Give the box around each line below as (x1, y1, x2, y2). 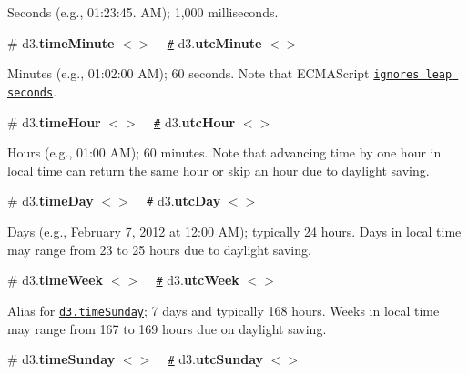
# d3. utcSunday (168, 349, 264, 369)
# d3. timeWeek (7, 270, 104, 289)
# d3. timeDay (7, 191, 94, 210)
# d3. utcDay (147, 191, 221, 210)
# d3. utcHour (154, 112, 236, 131)
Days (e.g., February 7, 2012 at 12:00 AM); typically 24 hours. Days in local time (7, 222, 462, 241)
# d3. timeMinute (7, 33, 115, 52)
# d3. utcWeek (156, 270, 239, 289)
